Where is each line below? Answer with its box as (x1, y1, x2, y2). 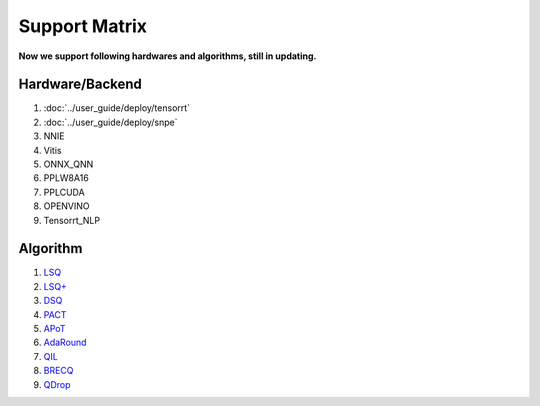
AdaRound (43, 336, 87, 349)
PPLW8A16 (43, 172, 89, 184)
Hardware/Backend (18, 76, 142, 93)
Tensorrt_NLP (43, 214, 100, 226)
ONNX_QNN (43, 158, 94, 170)
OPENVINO (43, 200, 90, 212)
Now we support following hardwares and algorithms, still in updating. (18, 50, 317, 62)
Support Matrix (18, 15, 148, 37)
